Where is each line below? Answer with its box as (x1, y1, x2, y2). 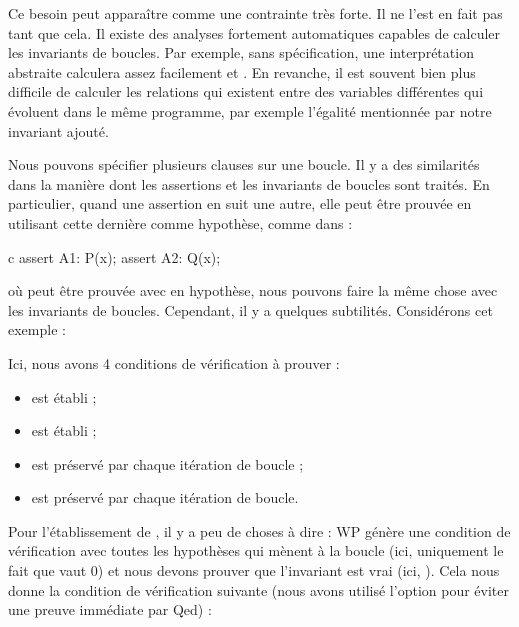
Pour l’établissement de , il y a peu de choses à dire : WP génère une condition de (8, 520, 511, 541)
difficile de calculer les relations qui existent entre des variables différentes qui (8, 81, 484, 102)
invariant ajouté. (8, 120, 109, 141)
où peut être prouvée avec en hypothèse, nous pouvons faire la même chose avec (8, 280, 498, 301)
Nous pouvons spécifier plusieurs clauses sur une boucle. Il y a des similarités (8, 154, 480, 175)
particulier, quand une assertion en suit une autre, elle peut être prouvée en (8, 193, 472, 214)
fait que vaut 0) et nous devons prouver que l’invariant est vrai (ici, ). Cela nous (8, 560, 500, 581)
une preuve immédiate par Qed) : (8, 599, 212, 620)
